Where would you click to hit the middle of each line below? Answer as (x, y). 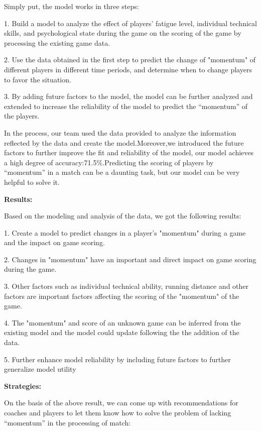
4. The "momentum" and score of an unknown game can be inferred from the (122, 322)
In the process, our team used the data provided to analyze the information (120, 132)
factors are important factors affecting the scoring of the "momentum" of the (122, 296)
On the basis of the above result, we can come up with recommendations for (121, 403)
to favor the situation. (38, 79)
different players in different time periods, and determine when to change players (128, 69)
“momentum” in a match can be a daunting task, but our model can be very (122, 172)
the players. (22, 116)
